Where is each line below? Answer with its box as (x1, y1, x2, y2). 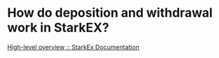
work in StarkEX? (7, 20, 109, 36)
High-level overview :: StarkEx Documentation (7, 43, 139, 51)
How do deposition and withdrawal (7, 5, 213, 21)
